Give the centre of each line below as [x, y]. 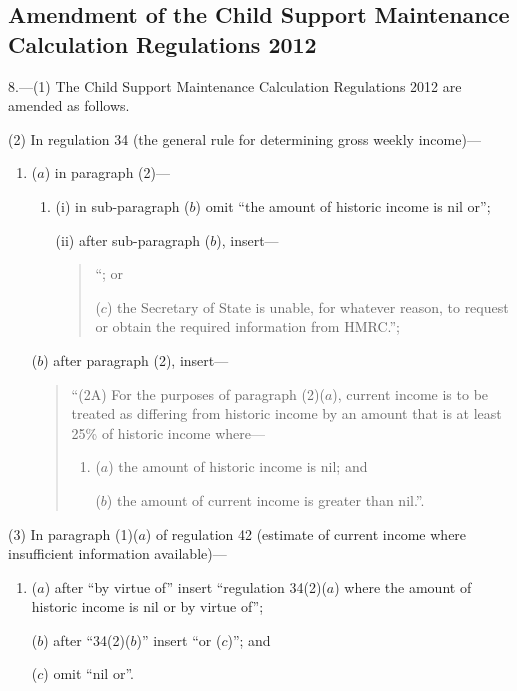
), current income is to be [410, 393]
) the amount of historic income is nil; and [238, 466]
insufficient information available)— [117, 553]
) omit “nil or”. [88, 673]
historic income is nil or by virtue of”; [147, 606]
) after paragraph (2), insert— [136, 359]
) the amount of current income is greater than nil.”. [265, 499]
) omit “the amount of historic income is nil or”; [343, 205]
